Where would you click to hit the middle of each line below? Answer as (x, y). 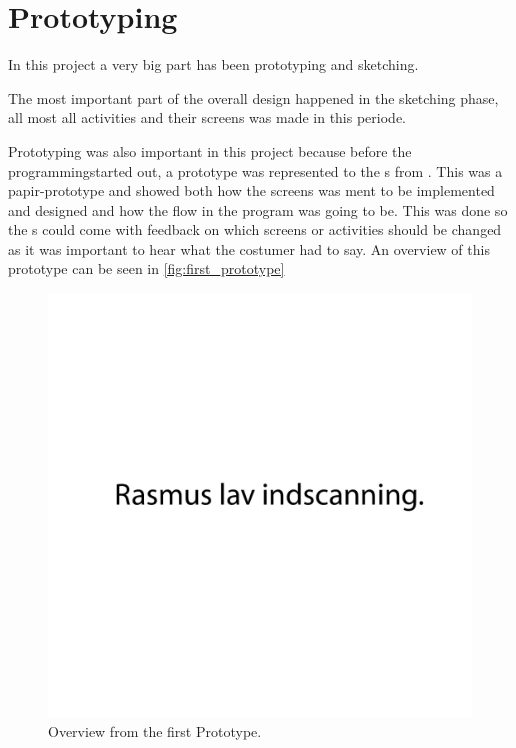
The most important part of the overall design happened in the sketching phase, (253, 97)
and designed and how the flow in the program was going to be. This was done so (258, 209)
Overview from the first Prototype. (155, 730)
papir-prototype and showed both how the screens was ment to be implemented (251, 190)
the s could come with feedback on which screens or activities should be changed (255, 229)
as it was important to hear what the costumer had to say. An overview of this (249, 248)
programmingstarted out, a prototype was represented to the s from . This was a (255, 170)
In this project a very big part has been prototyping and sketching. (213, 64)
